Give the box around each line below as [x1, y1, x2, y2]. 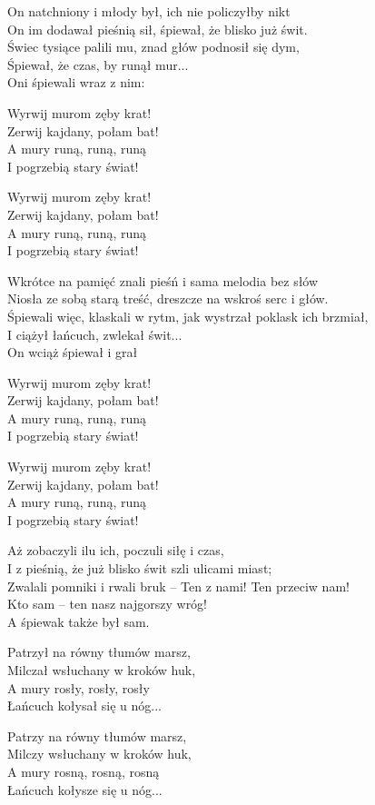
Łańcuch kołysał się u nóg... [7, 696, 162, 715]
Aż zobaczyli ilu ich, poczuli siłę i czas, [7, 541, 224, 560]
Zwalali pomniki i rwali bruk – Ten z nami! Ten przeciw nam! [7, 576, 350, 595]
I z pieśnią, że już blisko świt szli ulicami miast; [7, 559, 272, 578]
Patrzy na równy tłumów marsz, [7, 726, 187, 745]
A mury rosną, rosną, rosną [7, 761, 160, 780]
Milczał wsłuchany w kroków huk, [7, 661, 196, 679]
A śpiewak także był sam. [7, 611, 150, 631]
